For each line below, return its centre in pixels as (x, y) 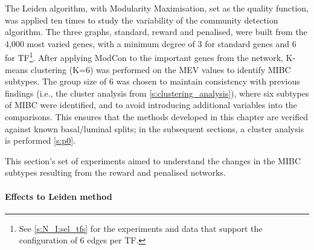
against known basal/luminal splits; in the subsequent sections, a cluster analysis (155, 128)
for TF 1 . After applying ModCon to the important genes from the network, (144, 57)
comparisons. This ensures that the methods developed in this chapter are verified (156, 117)
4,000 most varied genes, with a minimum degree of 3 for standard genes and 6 (151, 43)
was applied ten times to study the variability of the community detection (142, 20)
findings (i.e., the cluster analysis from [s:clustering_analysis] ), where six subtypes (157, 93)
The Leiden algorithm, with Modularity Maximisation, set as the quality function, (157, 8)
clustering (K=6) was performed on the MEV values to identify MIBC (161, 69)
